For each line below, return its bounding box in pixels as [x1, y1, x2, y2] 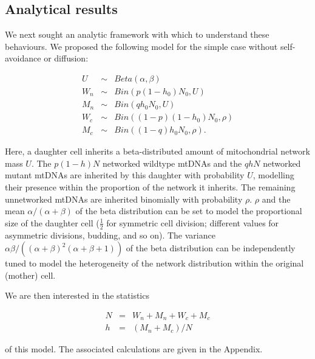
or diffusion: [44, 52, 89, 64]
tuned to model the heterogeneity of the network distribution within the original [5, 257, 304, 270]
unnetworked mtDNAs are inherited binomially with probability [5, 192, 243, 205]
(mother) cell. [5, 268, 56, 281]
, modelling [252, 169, 294, 181]
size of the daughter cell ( [5, 216, 100, 229]
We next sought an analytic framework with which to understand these [5, 28, 269, 41]
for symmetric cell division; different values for [106, 216, 279, 229]
